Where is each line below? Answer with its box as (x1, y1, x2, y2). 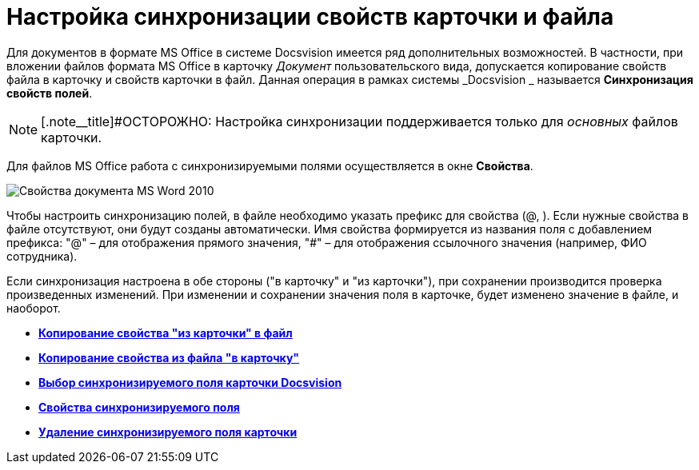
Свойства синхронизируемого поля (38, 400, 240, 414)
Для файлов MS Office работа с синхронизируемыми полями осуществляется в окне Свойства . (6, 158, 533, 173)
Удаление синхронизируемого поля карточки (38, 424, 298, 439)
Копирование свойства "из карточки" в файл (38, 325, 293, 340)
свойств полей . (6, 86, 93, 100)
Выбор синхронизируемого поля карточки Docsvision (38, 375, 342, 389)
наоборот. (6, 301, 61, 315)
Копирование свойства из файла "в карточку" (38, 350, 300, 364)
